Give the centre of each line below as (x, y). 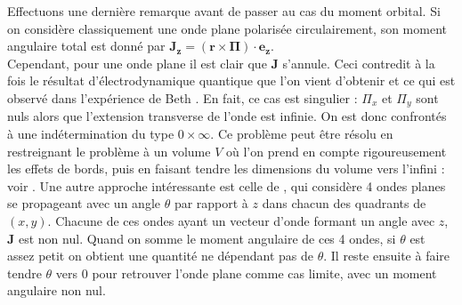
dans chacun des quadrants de (344, 203)
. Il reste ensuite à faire (387, 256)
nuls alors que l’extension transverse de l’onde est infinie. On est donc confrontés (227, 116)
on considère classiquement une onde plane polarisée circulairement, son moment (227, 28)
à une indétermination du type (91, 134)
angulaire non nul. (57, 290)
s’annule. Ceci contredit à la (359, 63)
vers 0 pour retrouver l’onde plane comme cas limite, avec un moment (246, 273)
